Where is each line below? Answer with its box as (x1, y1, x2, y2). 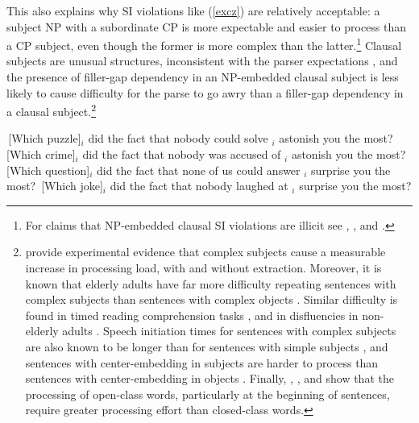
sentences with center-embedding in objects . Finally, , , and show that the (25, 370, 394, 387)
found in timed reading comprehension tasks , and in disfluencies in (25, 306, 359, 323)
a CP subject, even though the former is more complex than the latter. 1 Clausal (6, 35, 402, 53)
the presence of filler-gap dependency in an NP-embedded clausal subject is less (6, 68, 399, 85)
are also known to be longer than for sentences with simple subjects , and (25, 338, 388, 355)
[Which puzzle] (8, 130, 81, 147)
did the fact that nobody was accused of (82, 146, 281, 163)
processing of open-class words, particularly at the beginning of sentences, (25, 385, 390, 402)
